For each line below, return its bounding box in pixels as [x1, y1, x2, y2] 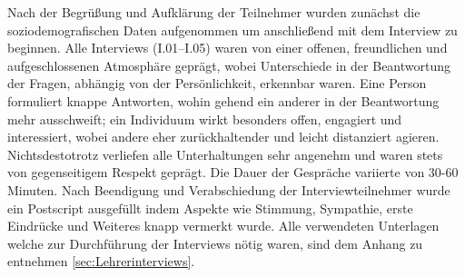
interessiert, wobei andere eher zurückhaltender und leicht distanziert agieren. [7, 127, 440, 146]
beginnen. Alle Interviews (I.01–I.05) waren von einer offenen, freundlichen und [7, 38, 448, 57]
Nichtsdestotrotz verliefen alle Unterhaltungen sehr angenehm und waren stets [7, 144, 443, 163]
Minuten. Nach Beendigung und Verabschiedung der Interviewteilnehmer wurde [7, 180, 450, 199]
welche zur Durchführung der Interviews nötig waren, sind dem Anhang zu [7, 233, 423, 252]
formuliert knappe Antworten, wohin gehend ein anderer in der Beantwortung [7, 91, 440, 110]
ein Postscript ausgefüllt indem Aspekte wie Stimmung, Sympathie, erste [7, 198, 413, 217]
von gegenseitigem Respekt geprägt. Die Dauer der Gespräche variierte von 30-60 [7, 163, 459, 182]
